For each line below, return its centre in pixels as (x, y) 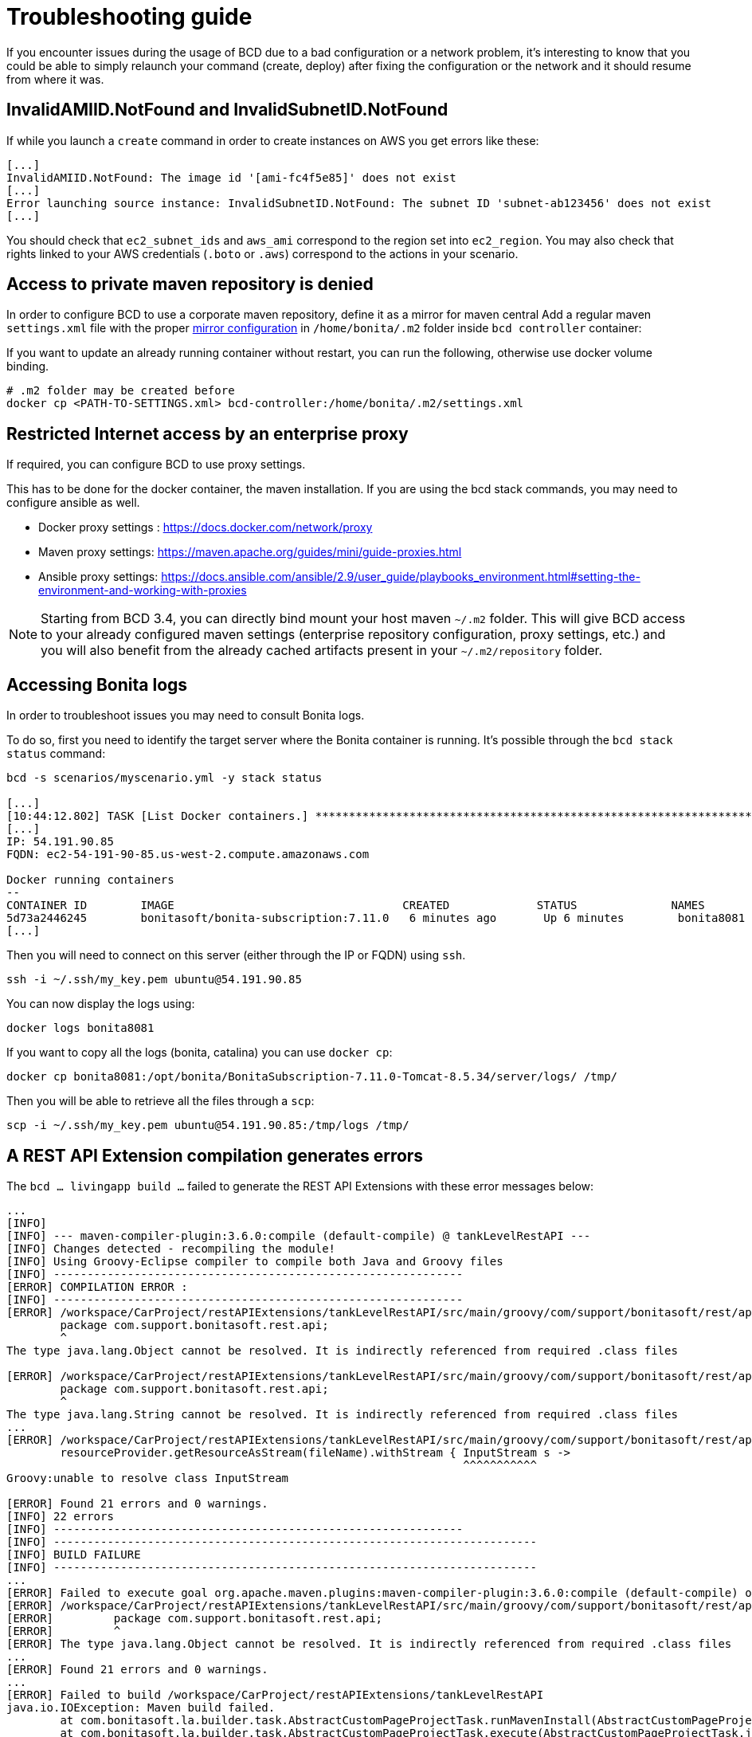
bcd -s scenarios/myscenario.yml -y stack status (164, 778)
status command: (56, 754)
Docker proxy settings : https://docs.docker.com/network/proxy (206, 527)
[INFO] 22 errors (60, 1516)
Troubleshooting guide (129, 17)
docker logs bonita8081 (80, 1028)
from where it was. (55, 79)
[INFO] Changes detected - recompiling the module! (171, 1248)
